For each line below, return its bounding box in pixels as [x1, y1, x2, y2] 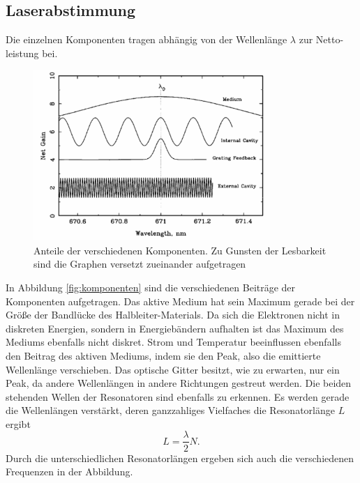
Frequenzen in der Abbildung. [6, 464, 133, 479]
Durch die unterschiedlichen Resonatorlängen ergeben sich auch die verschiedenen [6, 450, 354, 465]
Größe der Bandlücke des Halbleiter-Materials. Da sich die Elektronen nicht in [6, 307, 340, 322]
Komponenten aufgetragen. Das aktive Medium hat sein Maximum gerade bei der [6, 293, 355, 308]
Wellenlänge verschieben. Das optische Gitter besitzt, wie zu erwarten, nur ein [6, 362, 340, 376]
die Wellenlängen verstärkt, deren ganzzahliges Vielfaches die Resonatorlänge [6, 403, 335, 417]
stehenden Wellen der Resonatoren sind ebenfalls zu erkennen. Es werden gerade [6, 389, 350, 404]
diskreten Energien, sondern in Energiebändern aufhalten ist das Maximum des [6, 321, 344, 335]
